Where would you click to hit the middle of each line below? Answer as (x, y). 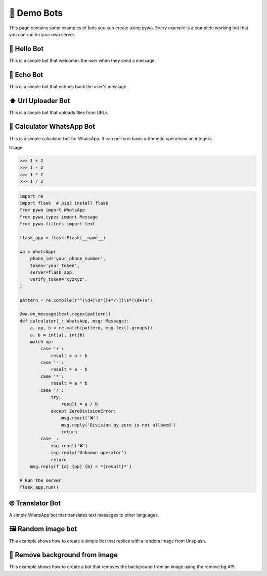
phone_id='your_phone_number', (68, 259)
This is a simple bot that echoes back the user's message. (68, 86)
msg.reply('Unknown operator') (89, 453)
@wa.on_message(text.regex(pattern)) (65, 314)
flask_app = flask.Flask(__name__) (63, 238)
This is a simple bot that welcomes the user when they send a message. (82, 60)
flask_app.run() (39, 487)
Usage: (17, 147)
